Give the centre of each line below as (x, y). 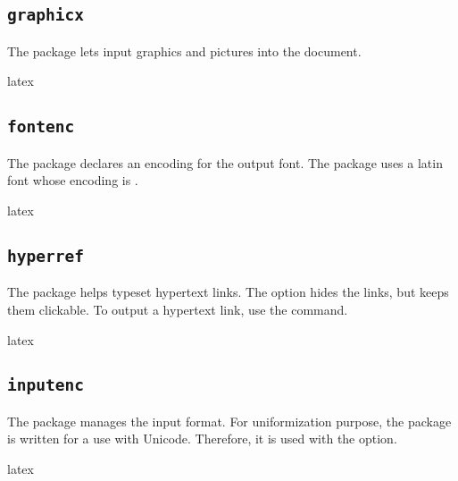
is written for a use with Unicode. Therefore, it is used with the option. (202, 439)
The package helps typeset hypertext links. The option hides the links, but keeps (228, 292)
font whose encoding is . (73, 180)
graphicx (46, 15)
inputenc (46, 385)
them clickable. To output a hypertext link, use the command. (178, 309)
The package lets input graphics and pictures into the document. (184, 51)
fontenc (41, 127)
